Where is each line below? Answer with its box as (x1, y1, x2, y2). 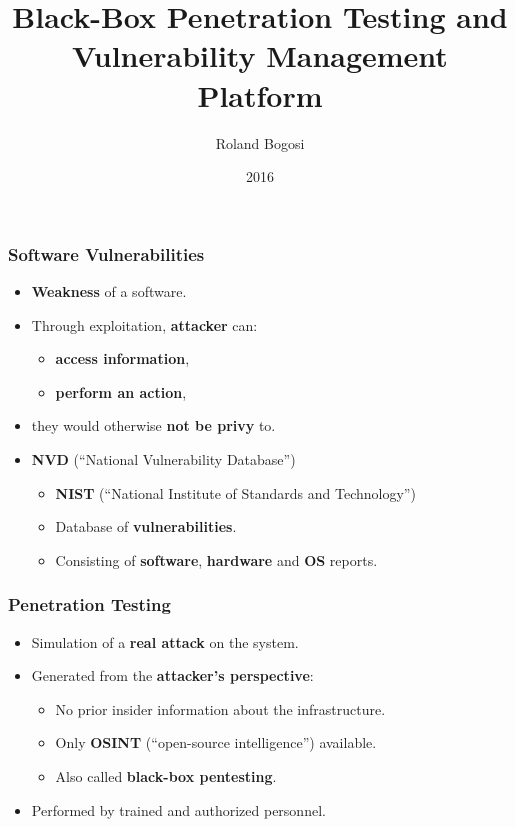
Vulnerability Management (72, 35, 448, 76)
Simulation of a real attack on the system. (31, 631, 299, 652)
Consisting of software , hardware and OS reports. (55, 549, 378, 570)
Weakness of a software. (31, 280, 187, 301)
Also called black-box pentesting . (55, 765, 277, 786)
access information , (55, 348, 190, 369)
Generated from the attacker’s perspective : (31, 665, 314, 686)
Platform (197, 74, 323, 115)
